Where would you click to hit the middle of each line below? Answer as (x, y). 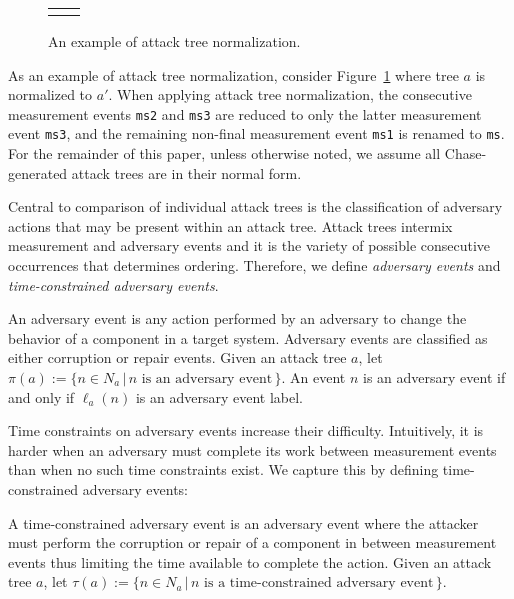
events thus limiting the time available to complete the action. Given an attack (250, 561)
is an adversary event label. (219, 396)
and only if (41, 396)
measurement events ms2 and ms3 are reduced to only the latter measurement (245, 113)
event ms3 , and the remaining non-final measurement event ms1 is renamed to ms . (256, 133)
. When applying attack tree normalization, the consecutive (290, 94)
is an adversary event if (434, 377)
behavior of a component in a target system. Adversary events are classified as (248, 337)
